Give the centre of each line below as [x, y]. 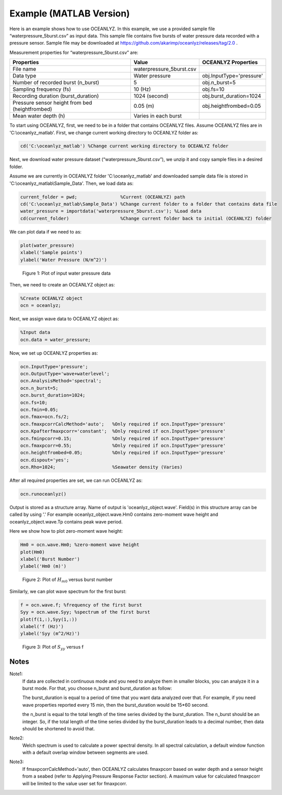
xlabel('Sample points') [52, 253]
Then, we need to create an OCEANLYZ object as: [62, 284]
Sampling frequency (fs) [42, 89]
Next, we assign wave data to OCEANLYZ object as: [64, 319]
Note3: [17, 762]
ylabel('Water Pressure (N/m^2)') [64, 260]
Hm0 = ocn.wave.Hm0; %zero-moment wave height [80, 545]
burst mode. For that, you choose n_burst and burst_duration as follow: [97, 688]
